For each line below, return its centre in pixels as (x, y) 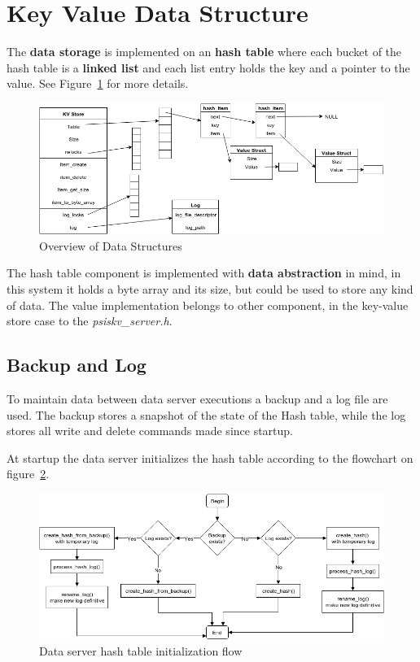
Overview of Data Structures (111, 245)
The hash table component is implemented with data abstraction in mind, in (204, 273)
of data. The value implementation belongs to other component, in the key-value (208, 305)
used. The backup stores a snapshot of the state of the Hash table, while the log (206, 414)
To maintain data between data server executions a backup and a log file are (197, 398)
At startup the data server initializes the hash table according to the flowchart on (210, 457)
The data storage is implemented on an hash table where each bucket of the (204, 52)
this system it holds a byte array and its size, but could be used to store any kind (210, 289)
